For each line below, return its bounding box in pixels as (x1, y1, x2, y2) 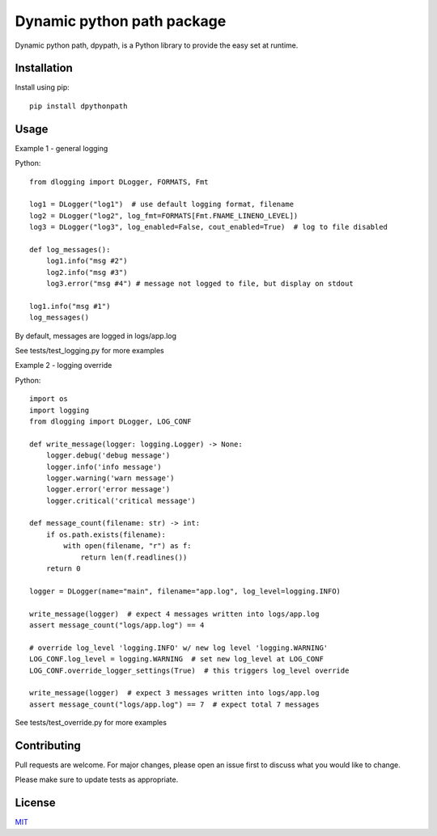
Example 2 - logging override (15, 361, 112, 370)
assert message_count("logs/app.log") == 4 (29, 620, 205, 630)
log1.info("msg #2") (45, 256, 128, 266)
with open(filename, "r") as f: (63, 542, 192, 551)
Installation (15, 61, 73, 75)
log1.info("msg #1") (29, 302, 111, 310)
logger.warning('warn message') (45, 473, 175, 483)
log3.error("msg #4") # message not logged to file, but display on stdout (45, 279, 354, 289)
